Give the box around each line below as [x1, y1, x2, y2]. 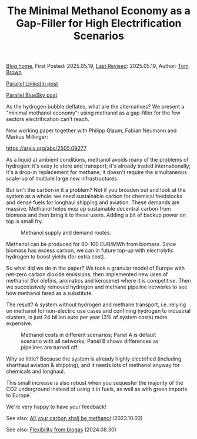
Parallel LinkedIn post [6, 80, 58, 87]
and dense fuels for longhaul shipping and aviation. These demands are [6, 199, 180, 206]
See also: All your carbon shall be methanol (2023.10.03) [6, 415, 143, 422]
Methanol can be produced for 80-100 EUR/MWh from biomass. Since [6, 241, 176, 248]
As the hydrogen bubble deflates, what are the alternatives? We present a [6, 103, 185, 110]
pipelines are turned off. [21, 344, 79, 351]
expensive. [6, 320, 33, 327]
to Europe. [6, 392, 31, 399]
